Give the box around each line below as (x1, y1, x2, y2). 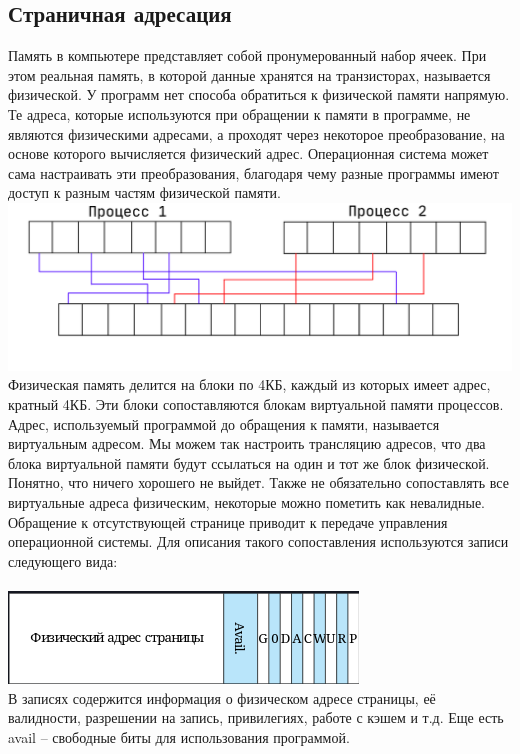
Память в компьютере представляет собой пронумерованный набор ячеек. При (8, 45, 487, 66)
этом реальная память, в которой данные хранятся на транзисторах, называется (8, 64, 491, 85)
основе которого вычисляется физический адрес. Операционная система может (8, 143, 489, 164)
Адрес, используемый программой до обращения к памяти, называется (8, 413, 440, 434)
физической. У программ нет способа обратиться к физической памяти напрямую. (8, 84, 510, 105)
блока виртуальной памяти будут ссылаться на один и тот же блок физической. (8, 452, 490, 473)
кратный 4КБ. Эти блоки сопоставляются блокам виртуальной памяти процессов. (8, 393, 504, 414)
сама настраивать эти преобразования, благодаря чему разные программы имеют (8, 162, 499, 183)
